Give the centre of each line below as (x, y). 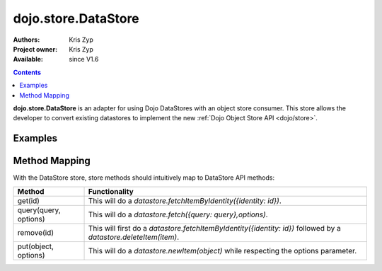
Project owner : (35, 49)
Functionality (111, 191)
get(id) (29, 200)
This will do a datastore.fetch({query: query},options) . (178, 214)
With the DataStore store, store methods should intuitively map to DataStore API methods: (144, 178)
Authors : (27, 40)
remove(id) (36, 232)
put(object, (36, 246)
